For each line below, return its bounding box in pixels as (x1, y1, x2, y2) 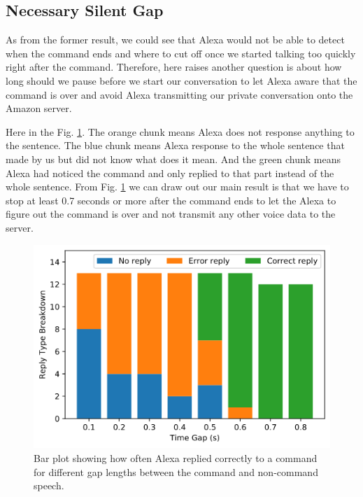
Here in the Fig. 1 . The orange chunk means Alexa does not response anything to (6, 124, 355, 139)
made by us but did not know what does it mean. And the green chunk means (6, 151, 341, 166)
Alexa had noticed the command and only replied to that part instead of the (6, 165, 334, 180)
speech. (34, 478, 64, 493)
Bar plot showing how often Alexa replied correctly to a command (34, 451, 318, 465)
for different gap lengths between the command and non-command (34, 464, 318, 479)
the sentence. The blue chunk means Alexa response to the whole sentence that (6, 138, 345, 153)
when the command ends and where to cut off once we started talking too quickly (6, 45, 356, 60)
